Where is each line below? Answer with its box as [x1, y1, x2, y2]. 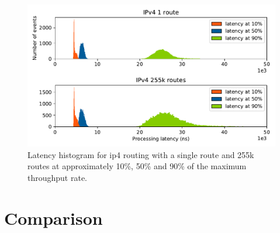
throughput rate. [27, 172, 88, 183]
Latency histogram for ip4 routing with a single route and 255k [27, 148, 254, 160]
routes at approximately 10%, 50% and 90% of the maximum [27, 160, 247, 172]
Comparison [4, 205, 103, 229]
